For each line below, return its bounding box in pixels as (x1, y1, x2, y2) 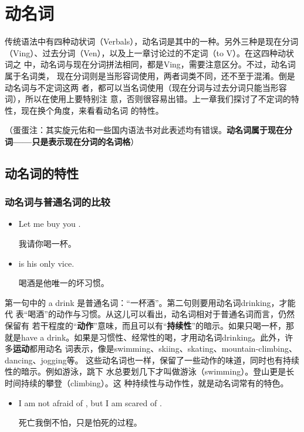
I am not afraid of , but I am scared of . (18, 396, 162, 409)
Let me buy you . (18, 217, 81, 230)
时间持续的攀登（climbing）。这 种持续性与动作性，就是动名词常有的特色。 (5, 377, 289, 389)
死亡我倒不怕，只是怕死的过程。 (18, 416, 142, 428)
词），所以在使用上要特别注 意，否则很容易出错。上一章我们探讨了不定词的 (5, 93, 291, 105)
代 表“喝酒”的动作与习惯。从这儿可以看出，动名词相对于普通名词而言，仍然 (5, 308, 295, 320)
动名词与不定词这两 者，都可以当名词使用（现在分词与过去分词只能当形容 (5, 81, 287, 93)
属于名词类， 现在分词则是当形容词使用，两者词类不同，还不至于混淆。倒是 (5, 69, 295, 81)
